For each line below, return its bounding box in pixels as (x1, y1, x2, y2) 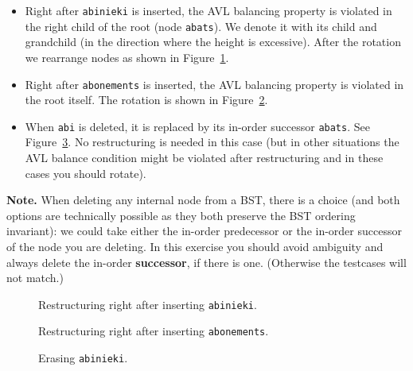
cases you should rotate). (25, 164, 146, 181)
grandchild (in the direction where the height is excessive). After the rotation (25, 33, 401, 50)
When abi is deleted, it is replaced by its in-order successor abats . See (25, 118, 370, 134)
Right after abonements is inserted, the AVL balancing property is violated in (25, 75, 404, 92)
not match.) (6, 269, 64, 286)
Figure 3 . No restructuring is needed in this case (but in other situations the (25, 133, 399, 150)
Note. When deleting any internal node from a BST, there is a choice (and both (6, 191, 400, 208)
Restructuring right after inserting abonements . (38, 323, 269, 339)
